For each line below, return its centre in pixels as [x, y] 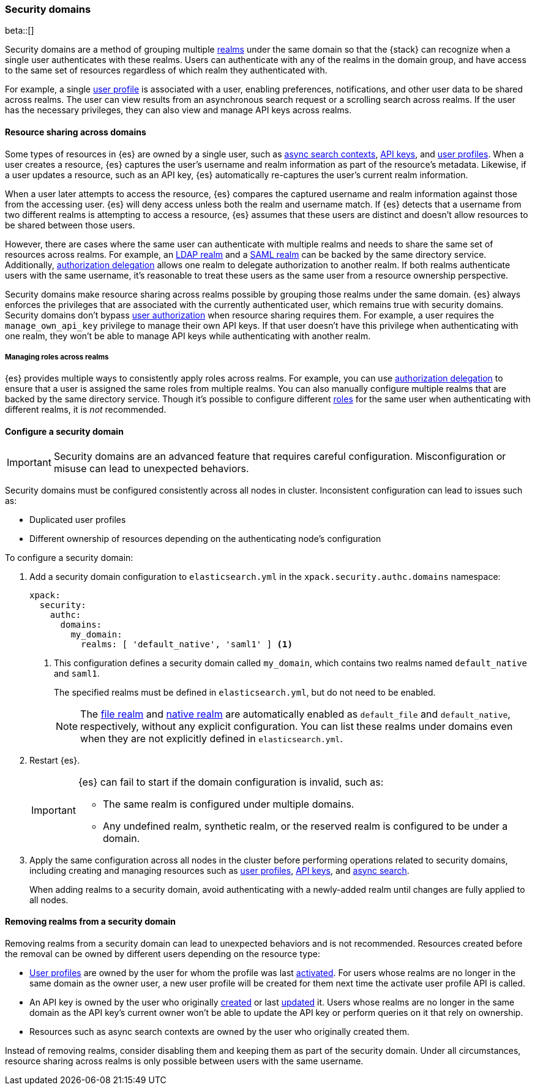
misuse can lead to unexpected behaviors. [151, 468]
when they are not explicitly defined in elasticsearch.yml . [211, 738]
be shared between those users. [70, 225]
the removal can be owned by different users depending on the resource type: [163, 953]
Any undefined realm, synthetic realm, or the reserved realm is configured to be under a [305, 826]
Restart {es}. [55, 760]
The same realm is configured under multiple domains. [228, 804]
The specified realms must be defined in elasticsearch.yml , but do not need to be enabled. [245, 692]
